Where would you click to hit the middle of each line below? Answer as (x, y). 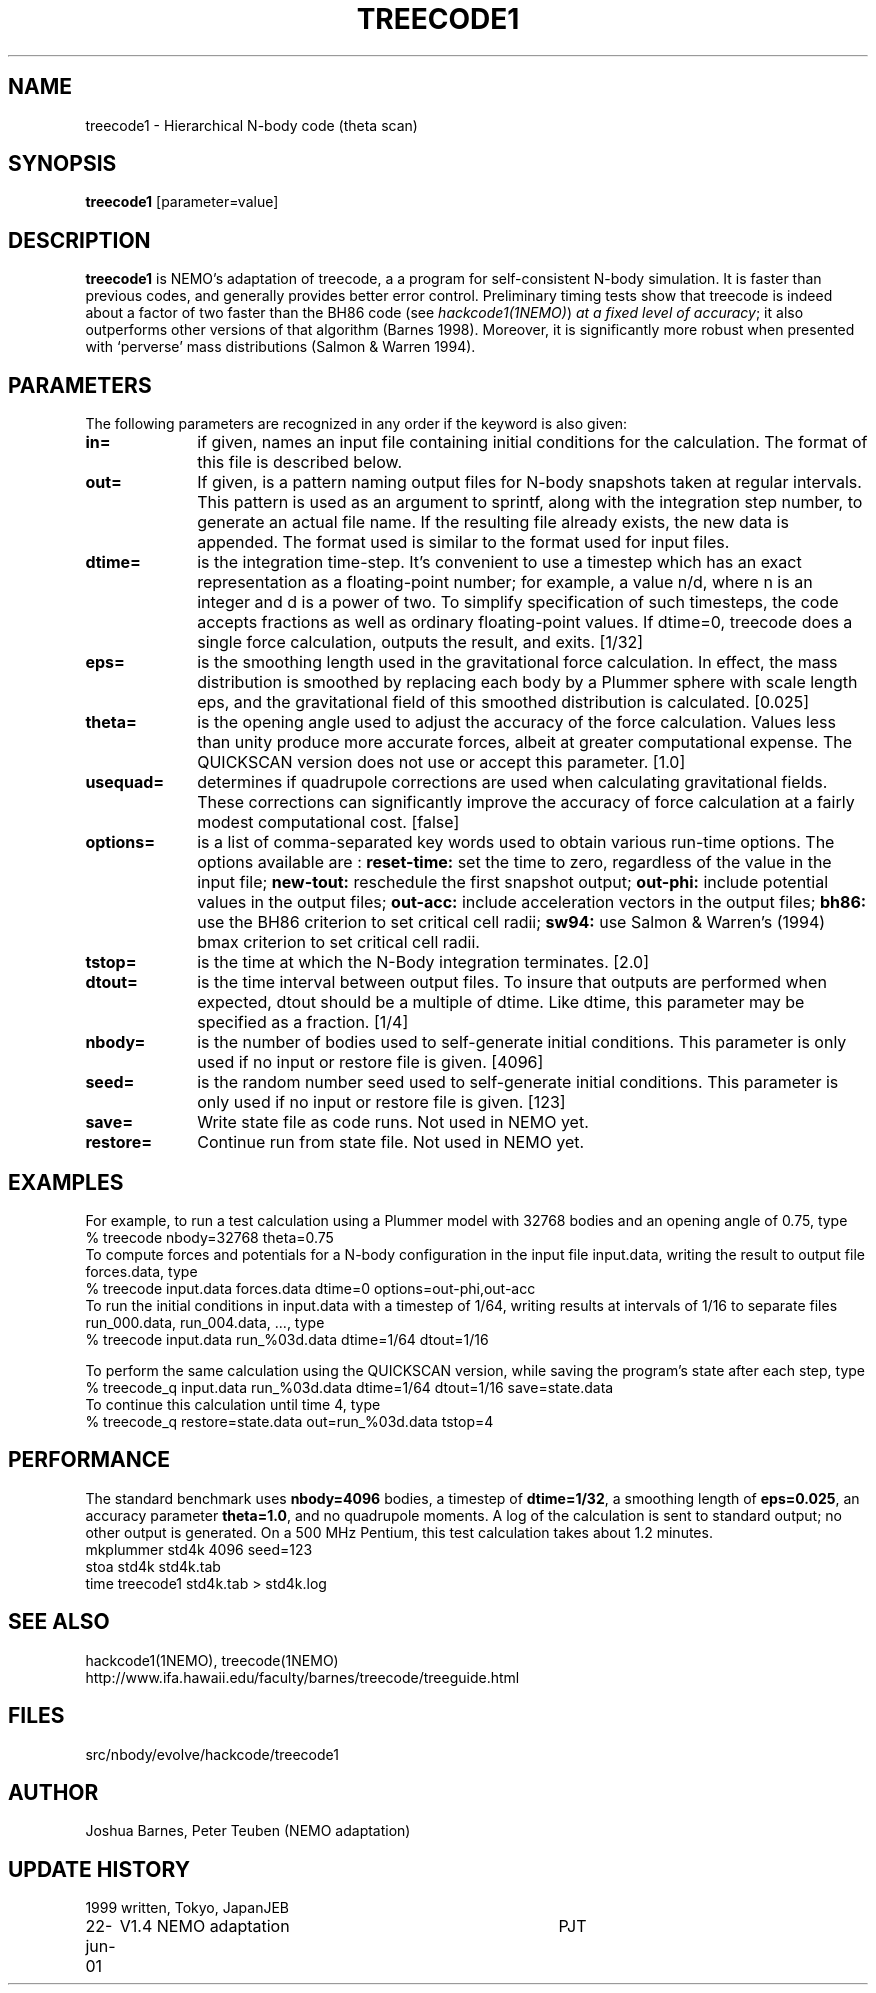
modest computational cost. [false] (328, 822)
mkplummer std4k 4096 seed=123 (199, 1549)
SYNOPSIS (62, 164)
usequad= (125, 782)
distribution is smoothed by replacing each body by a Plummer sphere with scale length (527, 682)
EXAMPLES (66, 1182)
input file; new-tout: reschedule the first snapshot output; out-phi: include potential (513, 882)
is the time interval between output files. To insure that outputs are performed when (512, 982)
